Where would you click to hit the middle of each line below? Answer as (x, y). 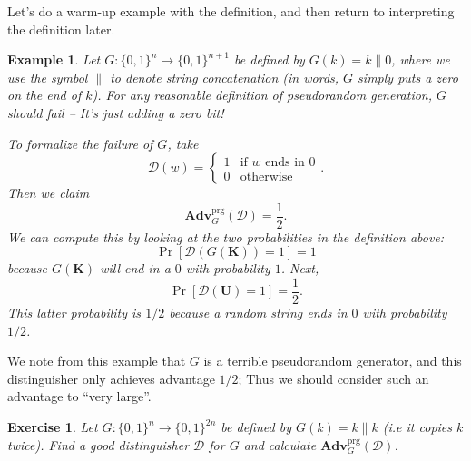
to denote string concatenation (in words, (225, 77)
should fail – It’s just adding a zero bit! (116, 112)
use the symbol (48, 77)
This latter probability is (74, 313)
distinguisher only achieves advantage (111, 378)
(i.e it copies (417, 427)
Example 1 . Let (54, 59)
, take (183, 143)
